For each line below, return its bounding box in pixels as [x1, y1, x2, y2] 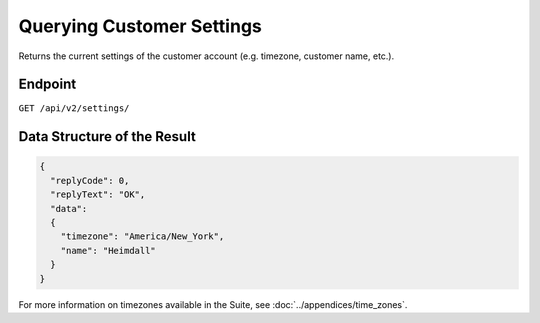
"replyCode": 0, [50, 175, 130, 186]
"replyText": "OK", [50, 189, 146, 200]
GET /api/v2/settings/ [18, 103, 130, 114]
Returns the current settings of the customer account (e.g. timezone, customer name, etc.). [18, 50, 395, 62]
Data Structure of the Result [18, 128, 197, 145]
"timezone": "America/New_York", [60, 231, 225, 242]
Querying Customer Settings [18, 15, 262, 37]
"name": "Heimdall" [60, 245, 157, 256]
